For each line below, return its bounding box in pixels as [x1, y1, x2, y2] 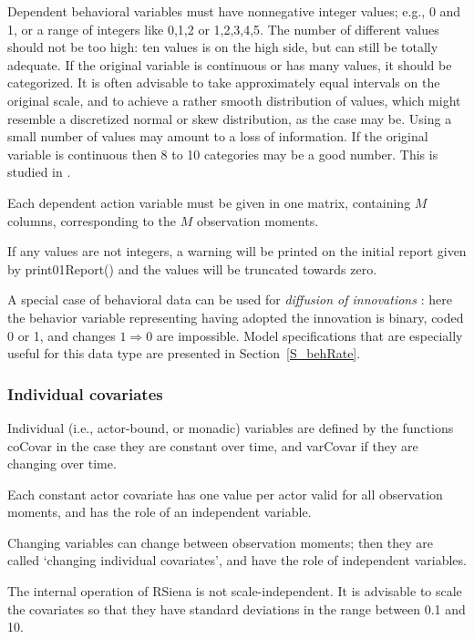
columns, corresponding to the [7, 211, 176, 230]
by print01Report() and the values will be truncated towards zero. [7, 259, 377, 278]
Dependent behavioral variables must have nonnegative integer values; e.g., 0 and [7, 2, 461, 20]
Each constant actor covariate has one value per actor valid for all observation [7, 484, 443, 503]
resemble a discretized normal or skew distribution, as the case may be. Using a [7, 108, 452, 128]
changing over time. [7, 454, 117, 473]
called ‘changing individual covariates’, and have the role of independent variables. [7, 551, 467, 570]
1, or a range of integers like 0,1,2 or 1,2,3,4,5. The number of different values [7, 19, 439, 38]
